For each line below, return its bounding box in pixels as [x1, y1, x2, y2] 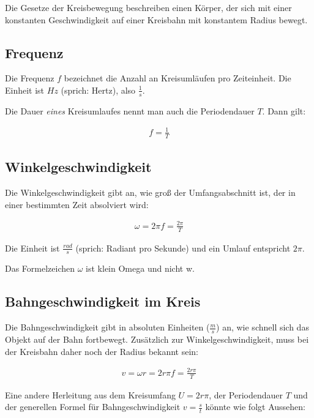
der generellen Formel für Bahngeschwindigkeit [5, 400, 181, 413]
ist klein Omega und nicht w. [86, 262, 195, 275]
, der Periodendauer [209, 388, 283, 401]
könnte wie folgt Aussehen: [205, 400, 305, 413]
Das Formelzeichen [5, 262, 75, 275]
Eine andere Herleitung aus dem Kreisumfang [5, 388, 176, 401]
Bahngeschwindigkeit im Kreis [5, 292, 201, 311]
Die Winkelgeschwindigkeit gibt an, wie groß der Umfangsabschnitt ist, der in [5, 185, 296, 198]
